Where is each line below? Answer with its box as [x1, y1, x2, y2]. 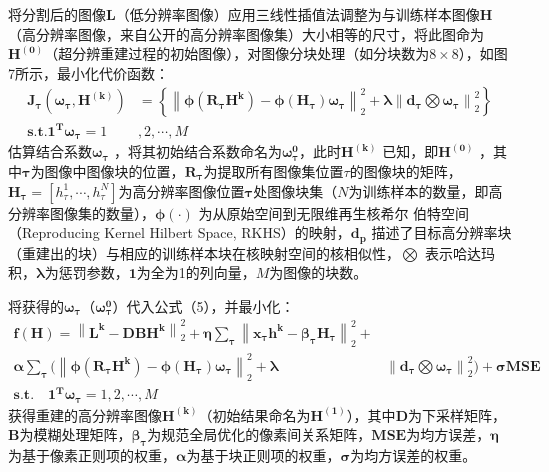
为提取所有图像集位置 [203, 160, 344, 181]
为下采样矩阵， [407, 404, 506, 425]
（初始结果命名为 [198, 404, 311, 425]
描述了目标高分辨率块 [371, 222, 512, 243]
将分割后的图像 [8, 4, 106, 24]
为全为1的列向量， [136, 262, 256, 283]
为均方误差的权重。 [350, 444, 477, 465]
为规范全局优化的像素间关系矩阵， [147, 424, 372, 445]
